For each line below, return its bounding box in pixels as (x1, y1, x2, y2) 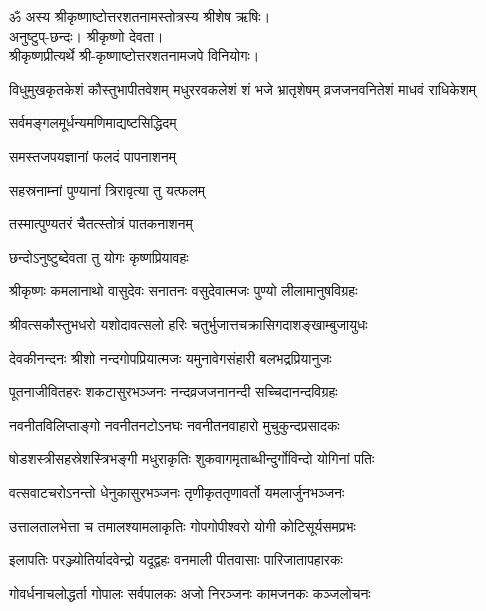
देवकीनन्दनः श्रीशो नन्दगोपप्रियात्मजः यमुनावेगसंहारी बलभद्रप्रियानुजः (9, 347, 332, 368)
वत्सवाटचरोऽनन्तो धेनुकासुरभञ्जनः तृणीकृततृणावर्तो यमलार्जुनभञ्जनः (9, 481, 345, 502)
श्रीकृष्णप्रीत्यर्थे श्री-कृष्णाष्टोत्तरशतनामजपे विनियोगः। (9, 45, 260, 66)
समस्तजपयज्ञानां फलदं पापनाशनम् (9, 145, 176, 166)
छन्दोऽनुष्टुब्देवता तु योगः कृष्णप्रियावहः (9, 246, 189, 267)
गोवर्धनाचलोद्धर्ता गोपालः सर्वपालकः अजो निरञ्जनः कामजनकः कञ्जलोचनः (9, 582, 371, 603)
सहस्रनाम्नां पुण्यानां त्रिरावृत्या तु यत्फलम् (9, 179, 206, 200)
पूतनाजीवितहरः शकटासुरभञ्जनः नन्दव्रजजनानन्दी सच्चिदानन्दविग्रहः (9, 381, 338, 402)
